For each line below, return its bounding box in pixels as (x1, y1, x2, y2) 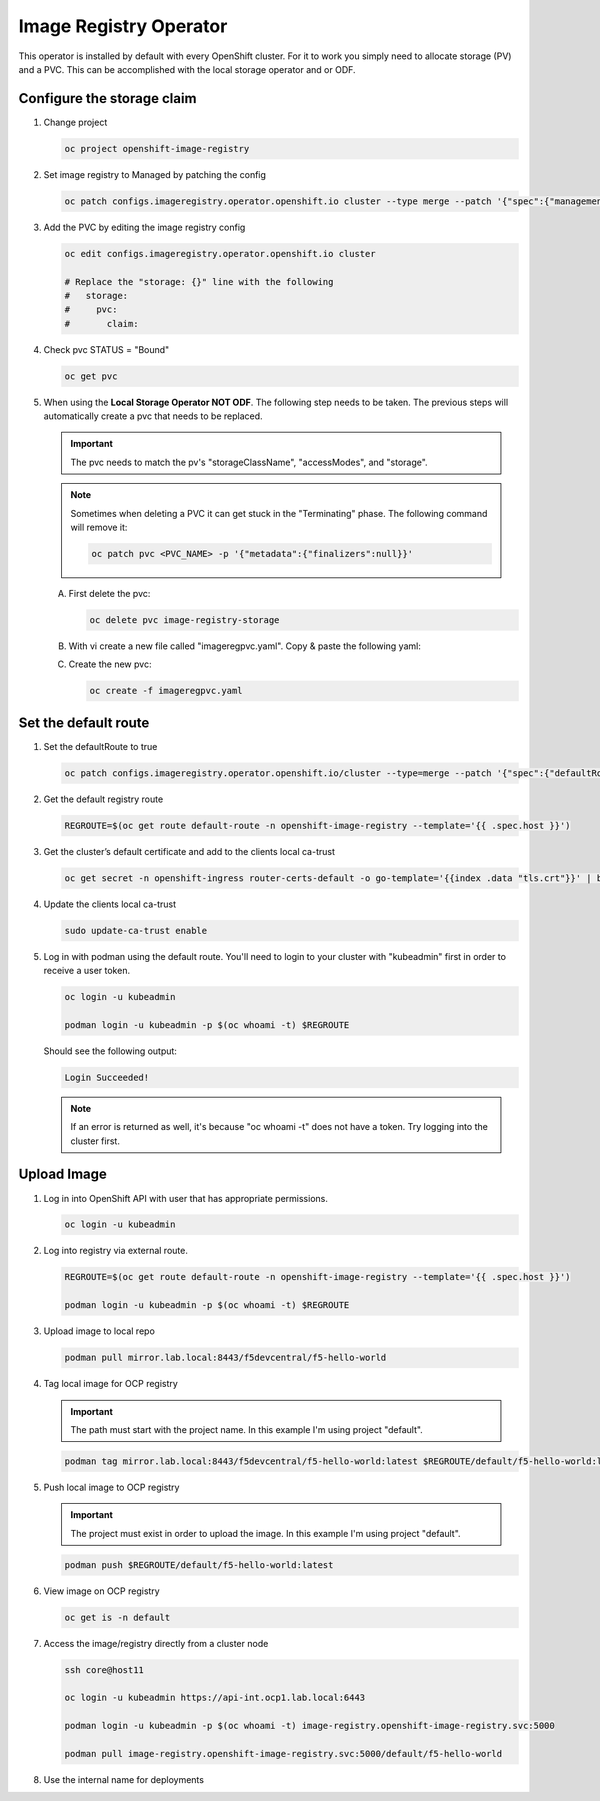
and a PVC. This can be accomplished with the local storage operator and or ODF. (18, 63, 356, 75)
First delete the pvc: (68, 587, 151, 599)
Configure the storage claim (18, 90, 197, 107)
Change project (43, 116, 108, 128)
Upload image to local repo (43, 1325, 155, 1337)
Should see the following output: (43, 1045, 177, 1057)
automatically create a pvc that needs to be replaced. (43, 410, 264, 422)
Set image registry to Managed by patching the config (43, 168, 267, 180)
